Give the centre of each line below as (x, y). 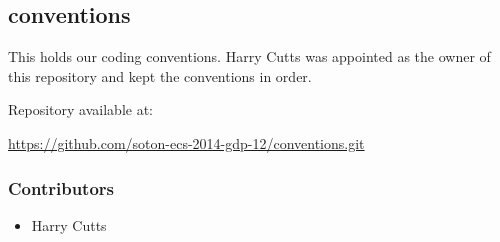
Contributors (61, 187)
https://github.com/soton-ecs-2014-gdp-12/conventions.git (186, 142)
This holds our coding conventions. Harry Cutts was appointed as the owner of (249, 56)
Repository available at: (80, 109)
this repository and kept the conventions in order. (160, 75)
